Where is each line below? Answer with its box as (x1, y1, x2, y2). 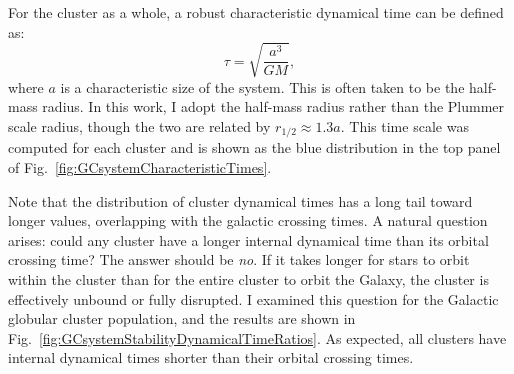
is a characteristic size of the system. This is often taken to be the (60, 76, 465, 97)
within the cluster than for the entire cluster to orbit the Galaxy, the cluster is (8, 268, 489, 289)
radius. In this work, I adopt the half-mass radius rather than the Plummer (42, 96, 505, 117)
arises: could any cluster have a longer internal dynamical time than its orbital (8, 229, 489, 250)
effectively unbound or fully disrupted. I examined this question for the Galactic (8, 288, 499, 309)
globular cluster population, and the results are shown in (8, 308, 356, 329)
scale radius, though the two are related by (8, 115, 271, 136)
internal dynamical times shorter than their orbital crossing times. (8, 347, 414, 368)
